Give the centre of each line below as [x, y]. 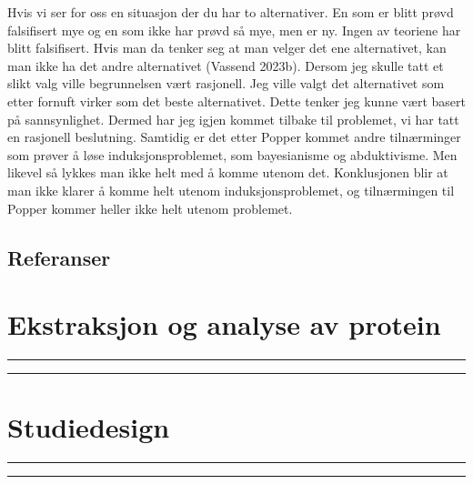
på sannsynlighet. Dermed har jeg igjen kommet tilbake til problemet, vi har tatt [233, 119]
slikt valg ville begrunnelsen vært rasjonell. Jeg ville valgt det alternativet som [226, 83]
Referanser [59, 257]
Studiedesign [89, 427]
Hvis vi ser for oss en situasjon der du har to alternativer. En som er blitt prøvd [231, 12]
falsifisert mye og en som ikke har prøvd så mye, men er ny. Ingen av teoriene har [234, 30]
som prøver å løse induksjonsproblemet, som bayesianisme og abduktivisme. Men [232, 154]
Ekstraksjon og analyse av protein [224, 324]
